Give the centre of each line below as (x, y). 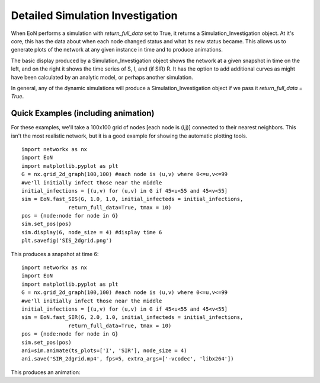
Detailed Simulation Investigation (94, 15)
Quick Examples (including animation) (83, 114)
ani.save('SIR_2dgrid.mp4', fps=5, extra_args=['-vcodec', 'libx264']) (128, 359)
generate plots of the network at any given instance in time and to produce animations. (117, 50)
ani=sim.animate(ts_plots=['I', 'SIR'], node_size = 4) (104, 350)
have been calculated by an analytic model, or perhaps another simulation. (102, 77)
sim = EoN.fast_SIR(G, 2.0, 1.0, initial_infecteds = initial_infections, (132, 317)
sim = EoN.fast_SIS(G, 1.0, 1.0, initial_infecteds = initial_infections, (132, 199)
